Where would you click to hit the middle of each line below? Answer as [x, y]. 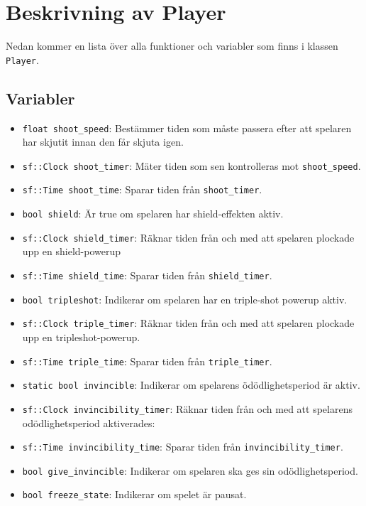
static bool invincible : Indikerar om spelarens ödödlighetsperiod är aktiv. [191, 385]
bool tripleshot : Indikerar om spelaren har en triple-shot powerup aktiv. [185, 299]
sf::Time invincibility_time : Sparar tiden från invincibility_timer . [183, 447]
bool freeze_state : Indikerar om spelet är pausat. [134, 494]
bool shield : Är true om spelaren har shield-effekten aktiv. [153, 214]
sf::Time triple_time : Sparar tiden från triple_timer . [147, 361]
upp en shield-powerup [71, 251]
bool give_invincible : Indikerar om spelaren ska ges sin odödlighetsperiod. [190, 470]
